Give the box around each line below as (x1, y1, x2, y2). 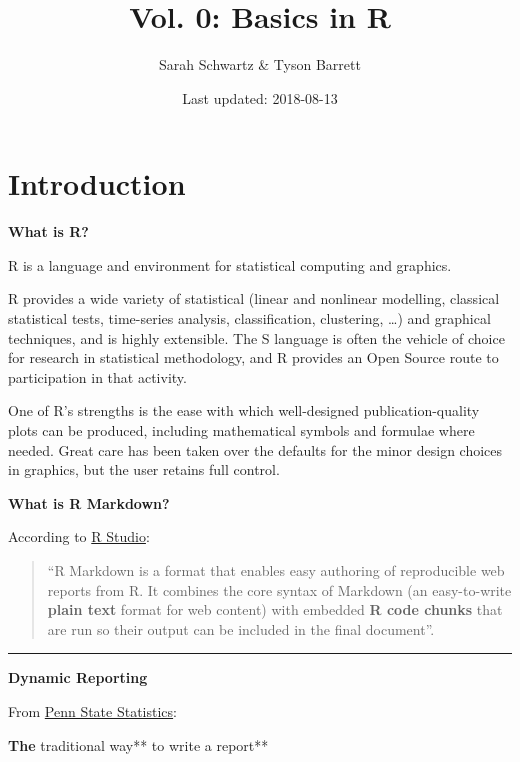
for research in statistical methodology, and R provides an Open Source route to (8, 347, 499, 368)
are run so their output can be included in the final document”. (47, 618, 435, 639)
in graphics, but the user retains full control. (8, 459, 280, 480)
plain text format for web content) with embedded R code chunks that (47, 599, 503, 620)
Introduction (8, 163, 186, 204)
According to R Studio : (8, 526, 150, 547)
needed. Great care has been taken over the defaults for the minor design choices (8, 439, 503, 460)
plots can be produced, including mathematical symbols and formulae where (8, 420, 475, 440)
